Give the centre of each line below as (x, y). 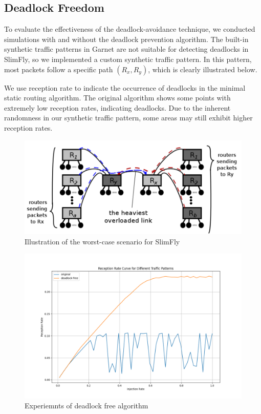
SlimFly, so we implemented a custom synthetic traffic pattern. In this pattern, (128, 59)
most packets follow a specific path (59, 69)
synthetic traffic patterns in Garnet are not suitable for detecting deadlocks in (126, 49)
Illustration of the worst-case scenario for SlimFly (102, 241)
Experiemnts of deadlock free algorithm (86, 406)
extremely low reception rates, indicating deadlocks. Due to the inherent (117, 107)
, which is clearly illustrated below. (203, 69)
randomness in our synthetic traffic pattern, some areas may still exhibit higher (128, 118)
